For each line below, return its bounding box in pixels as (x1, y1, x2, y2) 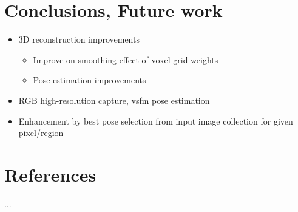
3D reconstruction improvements (18, 33, 140, 46)
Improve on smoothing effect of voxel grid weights (33, 53, 218, 66)
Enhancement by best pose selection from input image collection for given (18, 114, 293, 127)
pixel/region (18, 126, 64, 139)
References (4, 162, 97, 186)
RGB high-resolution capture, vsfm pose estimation (18, 94, 210, 106)
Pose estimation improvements (33, 74, 146, 86)
